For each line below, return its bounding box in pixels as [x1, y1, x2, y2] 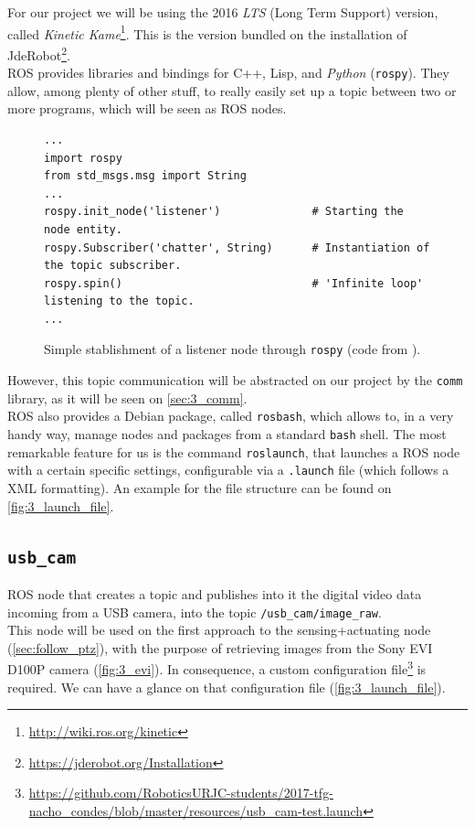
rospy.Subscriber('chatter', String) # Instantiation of [44, 241, 430, 254]
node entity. [44, 222, 122, 236]
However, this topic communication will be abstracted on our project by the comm [7, 371, 463, 390]
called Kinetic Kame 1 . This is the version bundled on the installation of [7, 21, 407, 43]
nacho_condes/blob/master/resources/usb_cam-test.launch [28, 801, 364, 821]
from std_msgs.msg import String [44, 169, 247, 183]
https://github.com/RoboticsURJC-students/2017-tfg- [28, 783, 333, 802]
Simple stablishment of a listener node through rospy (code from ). [44, 339, 421, 359]
